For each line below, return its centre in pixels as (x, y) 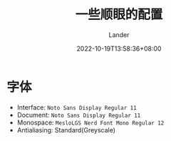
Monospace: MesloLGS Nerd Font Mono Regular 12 (90, 122)
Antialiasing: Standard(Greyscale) (66, 130)
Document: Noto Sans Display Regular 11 (79, 115)
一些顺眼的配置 (119, 15)
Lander (119, 35)
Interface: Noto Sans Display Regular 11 (77, 107)
